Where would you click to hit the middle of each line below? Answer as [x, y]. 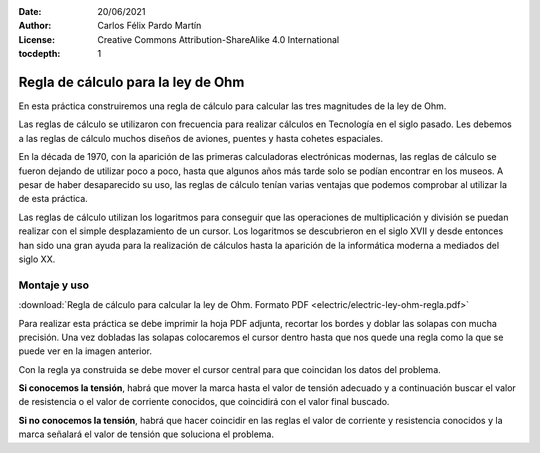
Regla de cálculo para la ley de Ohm [131, 81]
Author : [35, 26]
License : [36, 39]
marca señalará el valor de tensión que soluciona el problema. [146, 434]
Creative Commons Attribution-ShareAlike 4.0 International [218, 39]
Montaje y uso [54, 285]
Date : [30, 11]
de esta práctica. [53, 199]
